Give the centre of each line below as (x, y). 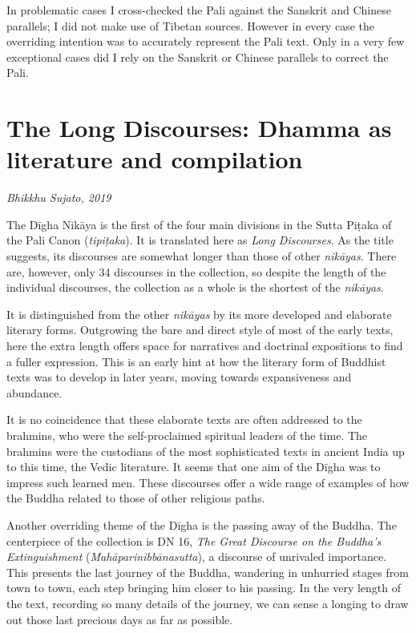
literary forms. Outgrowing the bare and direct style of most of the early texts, (200, 330)
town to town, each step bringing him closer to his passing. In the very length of (204, 588)
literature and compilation (155, 159)
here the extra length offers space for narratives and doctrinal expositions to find (205, 346)
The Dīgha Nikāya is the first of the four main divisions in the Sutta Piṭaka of (199, 224)
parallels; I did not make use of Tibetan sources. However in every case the (190, 25)
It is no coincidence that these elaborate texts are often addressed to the (184, 419)
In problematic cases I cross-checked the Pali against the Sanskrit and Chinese (199, 10)
